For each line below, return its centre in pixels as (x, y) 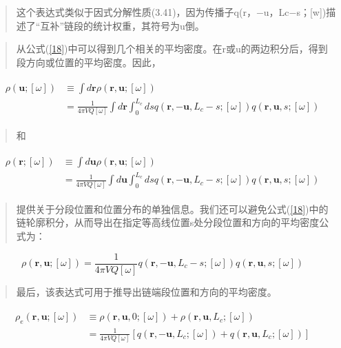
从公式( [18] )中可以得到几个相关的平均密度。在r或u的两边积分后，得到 (172, 49)
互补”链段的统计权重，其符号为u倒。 (122, 25)
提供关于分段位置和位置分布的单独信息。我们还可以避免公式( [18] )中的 (172, 208)
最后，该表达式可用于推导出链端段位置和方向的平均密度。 (146, 291)
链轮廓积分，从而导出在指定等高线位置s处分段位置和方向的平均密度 (168, 222)
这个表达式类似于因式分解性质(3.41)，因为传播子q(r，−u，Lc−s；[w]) (171, 12)
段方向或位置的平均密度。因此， (89, 62)
